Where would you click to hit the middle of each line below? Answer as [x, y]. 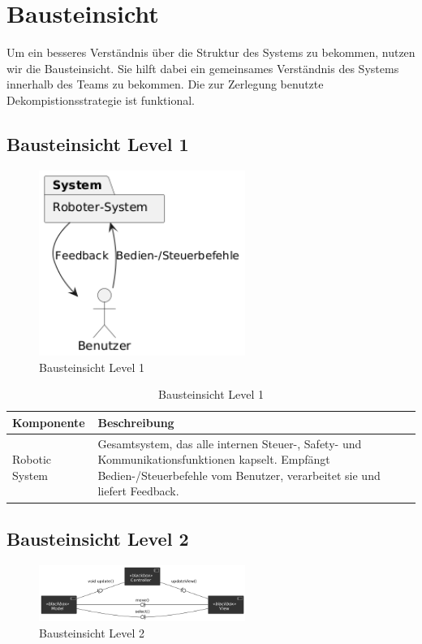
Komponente [49, 422]
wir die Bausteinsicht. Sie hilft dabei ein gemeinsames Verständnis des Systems [203, 68]
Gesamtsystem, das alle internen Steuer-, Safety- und [230, 443]
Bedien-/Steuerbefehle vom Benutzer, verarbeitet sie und [239, 475]
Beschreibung [136, 422]
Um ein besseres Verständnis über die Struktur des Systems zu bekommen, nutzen [211, 52]
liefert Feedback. [138, 491]
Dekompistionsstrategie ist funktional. [101, 99]
